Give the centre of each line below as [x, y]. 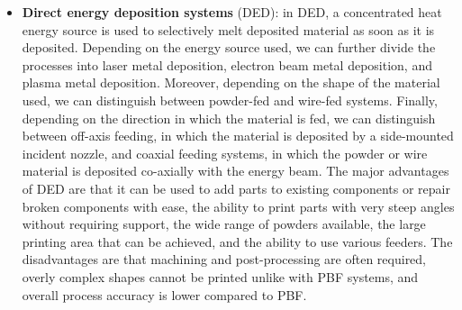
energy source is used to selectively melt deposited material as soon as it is [228, 29]
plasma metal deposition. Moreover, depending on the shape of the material [231, 82]
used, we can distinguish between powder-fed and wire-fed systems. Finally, [230, 100]
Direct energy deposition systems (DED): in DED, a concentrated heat [232, 12]
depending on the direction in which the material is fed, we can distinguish [229, 118]
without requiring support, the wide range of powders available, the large [224, 224]
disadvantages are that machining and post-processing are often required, [224, 259]
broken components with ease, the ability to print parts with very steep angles [238, 206]
